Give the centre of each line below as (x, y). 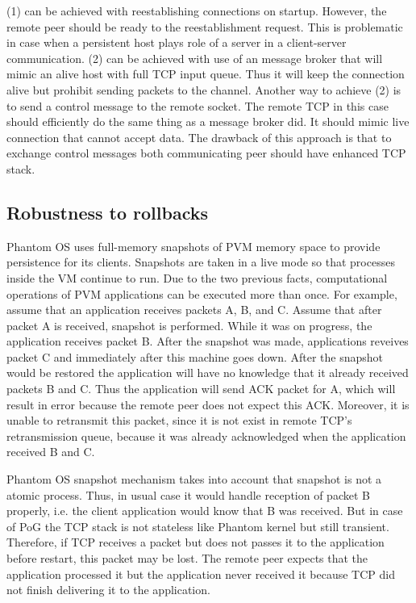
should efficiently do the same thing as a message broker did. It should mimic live (208, 121)
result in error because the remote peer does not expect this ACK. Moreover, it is (208, 404)
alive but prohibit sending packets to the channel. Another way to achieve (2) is (204, 89)
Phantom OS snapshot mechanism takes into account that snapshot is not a (194, 479)
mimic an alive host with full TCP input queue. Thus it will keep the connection (206, 74)
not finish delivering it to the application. (108, 590)
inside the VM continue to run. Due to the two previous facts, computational (197, 277)
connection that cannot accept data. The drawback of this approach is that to (199, 137)
